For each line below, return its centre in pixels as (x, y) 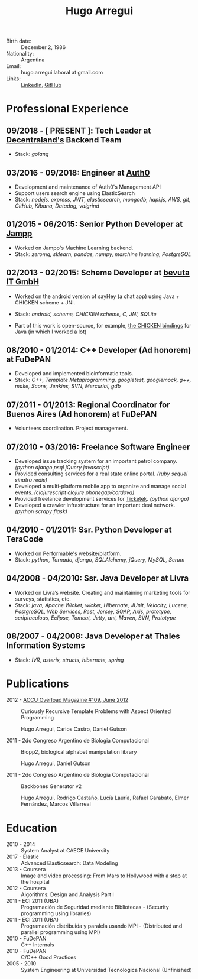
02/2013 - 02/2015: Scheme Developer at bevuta (98, 273)
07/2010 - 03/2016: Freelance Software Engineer (98, 447)
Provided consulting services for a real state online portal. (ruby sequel (101, 474)
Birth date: (19, 41)
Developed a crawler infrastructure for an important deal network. (95, 505)
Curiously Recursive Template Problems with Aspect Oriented (96, 711)
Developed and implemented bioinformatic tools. (74, 374)
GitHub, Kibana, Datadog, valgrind (57, 206)
